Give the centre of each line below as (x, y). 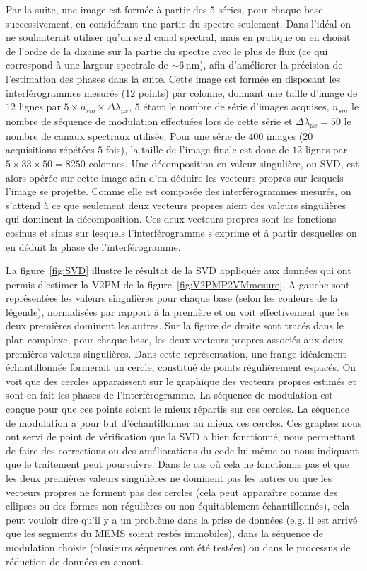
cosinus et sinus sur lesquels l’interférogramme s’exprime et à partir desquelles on (181, 232)
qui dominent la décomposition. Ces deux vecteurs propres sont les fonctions (171, 219)
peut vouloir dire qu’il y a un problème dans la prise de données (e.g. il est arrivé (182, 519)
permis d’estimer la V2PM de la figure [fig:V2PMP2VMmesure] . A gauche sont (178, 284)
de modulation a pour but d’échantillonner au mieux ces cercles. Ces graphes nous (184, 422)
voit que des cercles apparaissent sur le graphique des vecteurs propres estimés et (181, 381)
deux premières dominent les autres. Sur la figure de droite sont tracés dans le (175, 325)
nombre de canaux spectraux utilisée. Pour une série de (126, 135)
